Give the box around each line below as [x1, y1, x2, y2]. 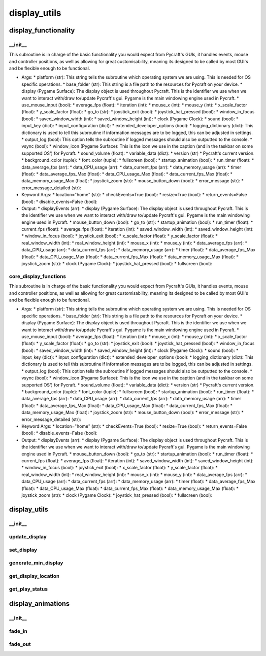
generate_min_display [9, 559, 64, 566]
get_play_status [9, 586, 48, 592]
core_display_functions [9, 273, 66, 279]
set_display [9, 546, 37, 553]
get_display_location [9, 572, 60, 579]
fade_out [9, 641, 31, 648]
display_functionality [9, 26, 75, 35]
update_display [9, 533, 47, 540]
